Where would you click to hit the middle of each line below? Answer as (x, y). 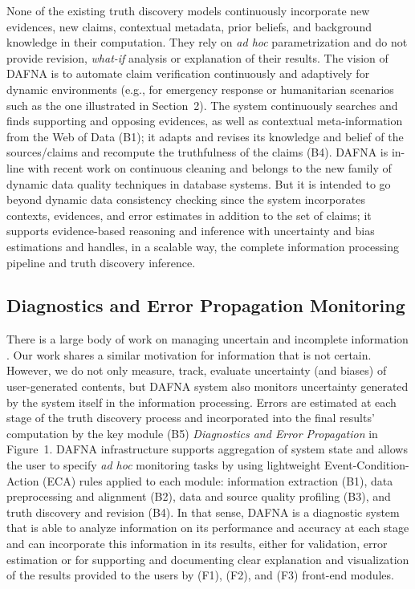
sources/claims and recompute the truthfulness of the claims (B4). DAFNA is (197, 152)
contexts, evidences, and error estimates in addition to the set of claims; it (189, 215)
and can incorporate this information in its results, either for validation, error (197, 544)
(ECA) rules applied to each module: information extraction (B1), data (218, 480)
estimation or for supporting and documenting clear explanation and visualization (208, 559)
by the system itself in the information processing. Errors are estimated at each (201, 402)
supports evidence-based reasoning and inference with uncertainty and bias (191, 231)
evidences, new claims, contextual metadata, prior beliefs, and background (189, 26)
